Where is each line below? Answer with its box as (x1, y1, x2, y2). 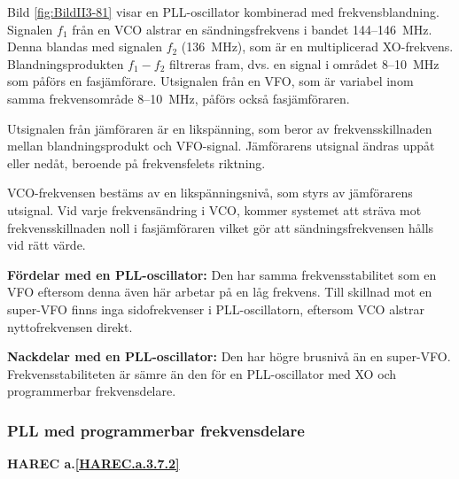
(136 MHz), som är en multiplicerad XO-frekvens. (181, 37, 454, 56)
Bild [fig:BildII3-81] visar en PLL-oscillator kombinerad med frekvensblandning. (7, 3, 440, 20)
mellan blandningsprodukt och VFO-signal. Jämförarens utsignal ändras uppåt (7, 136, 435, 155)
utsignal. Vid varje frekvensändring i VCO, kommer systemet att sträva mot (7, 200, 422, 219)
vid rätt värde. (7, 236, 86, 254)
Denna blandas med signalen (7, 37, 162, 56)
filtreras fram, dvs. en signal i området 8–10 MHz (169, 54, 440, 73)
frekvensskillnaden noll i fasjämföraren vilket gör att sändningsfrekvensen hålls (7, 218, 434, 236)
